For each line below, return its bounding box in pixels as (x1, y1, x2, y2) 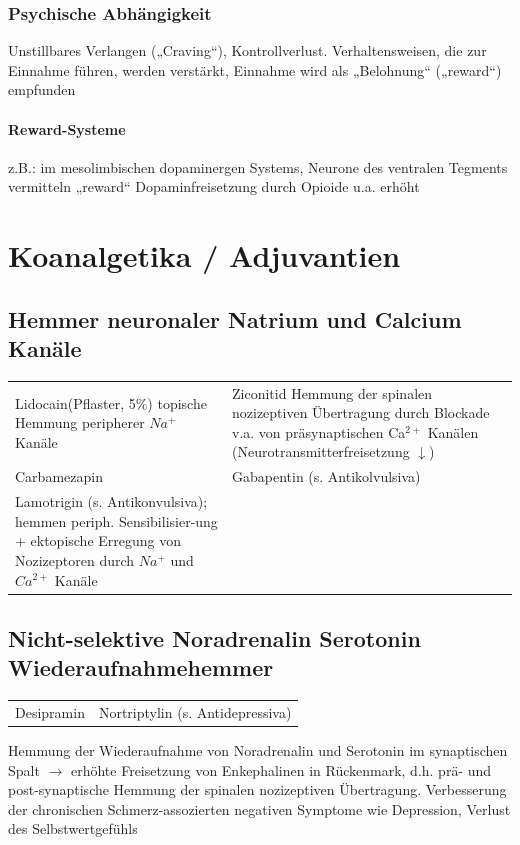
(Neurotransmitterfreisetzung (232, 441, 410, 462)
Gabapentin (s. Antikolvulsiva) (232, 466, 421, 487)
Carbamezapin (15, 466, 103, 487)
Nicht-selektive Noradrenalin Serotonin (8, 623, 421, 654)
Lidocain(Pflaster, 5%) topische (15, 392, 207, 413)
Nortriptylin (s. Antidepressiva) (98, 701, 292, 722)
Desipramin (15, 701, 85, 722)
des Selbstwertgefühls (8, 818, 138, 839)
